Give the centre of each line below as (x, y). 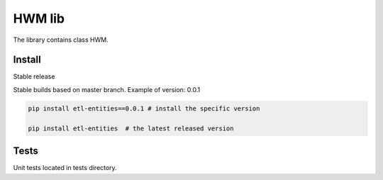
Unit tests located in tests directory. (65, 168)
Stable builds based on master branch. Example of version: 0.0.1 (107, 89)
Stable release (34, 77)
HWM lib (39, 18)
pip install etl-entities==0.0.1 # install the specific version (144, 108)
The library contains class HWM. (61, 40)
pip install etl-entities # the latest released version (131, 128)
